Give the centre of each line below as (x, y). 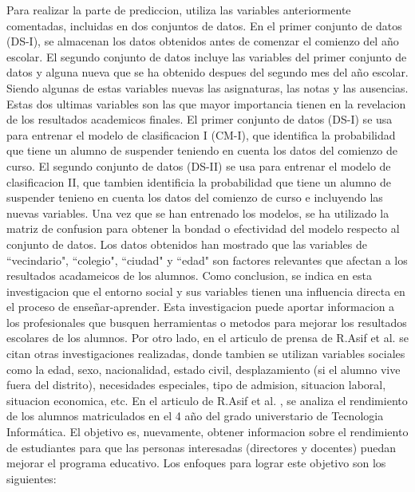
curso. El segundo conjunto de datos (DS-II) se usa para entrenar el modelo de (199, 165)
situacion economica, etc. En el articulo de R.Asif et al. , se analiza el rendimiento (207, 400)
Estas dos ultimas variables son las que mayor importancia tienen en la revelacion (206, 103)
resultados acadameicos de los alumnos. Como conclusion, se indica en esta (189, 276)
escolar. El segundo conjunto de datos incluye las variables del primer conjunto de (207, 56)
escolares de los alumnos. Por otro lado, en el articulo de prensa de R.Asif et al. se (207, 338)
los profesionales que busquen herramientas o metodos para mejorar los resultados (207, 322)
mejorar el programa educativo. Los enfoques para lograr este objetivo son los (196, 463)
